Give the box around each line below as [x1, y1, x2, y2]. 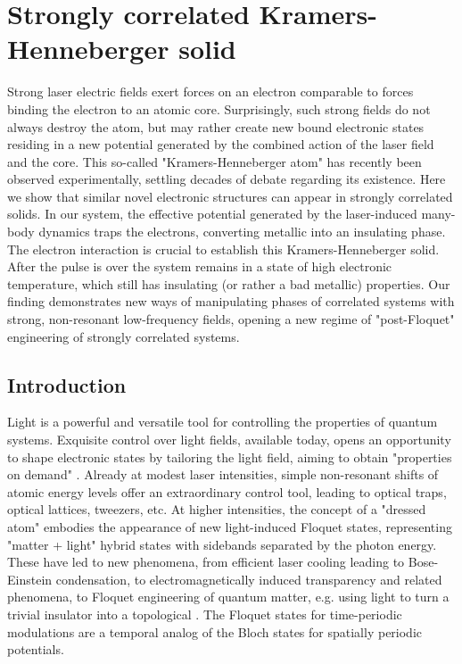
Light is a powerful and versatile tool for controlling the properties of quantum [7, 412, 438, 431]
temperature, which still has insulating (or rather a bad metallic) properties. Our [7, 274, 450, 293]
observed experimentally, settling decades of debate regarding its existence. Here [7, 170, 446, 188]
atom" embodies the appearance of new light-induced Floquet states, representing [7, 517, 452, 535]
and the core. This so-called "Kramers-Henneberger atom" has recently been [7, 152, 422, 170]
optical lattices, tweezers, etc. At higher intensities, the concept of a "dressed [7, 500, 426, 519]
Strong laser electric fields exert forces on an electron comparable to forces [7, 82, 414, 101]
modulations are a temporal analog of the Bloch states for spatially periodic [7, 622, 423, 641]
